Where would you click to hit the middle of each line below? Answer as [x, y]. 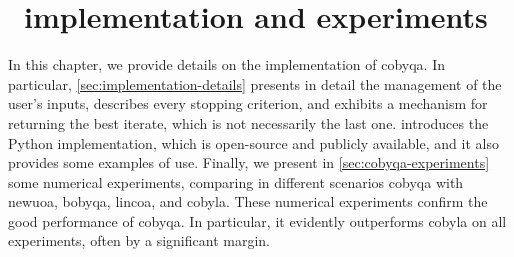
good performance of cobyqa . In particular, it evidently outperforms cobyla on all [257, 220]
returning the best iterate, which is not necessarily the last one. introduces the [248, 122]
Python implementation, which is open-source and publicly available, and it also [253, 142]
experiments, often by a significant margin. [139, 240]
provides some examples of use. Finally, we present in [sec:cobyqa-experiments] [249, 162]
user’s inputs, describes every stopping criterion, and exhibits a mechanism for [248, 103]
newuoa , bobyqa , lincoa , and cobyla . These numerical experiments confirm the [248, 201]
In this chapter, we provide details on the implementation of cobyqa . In [226, 64]
